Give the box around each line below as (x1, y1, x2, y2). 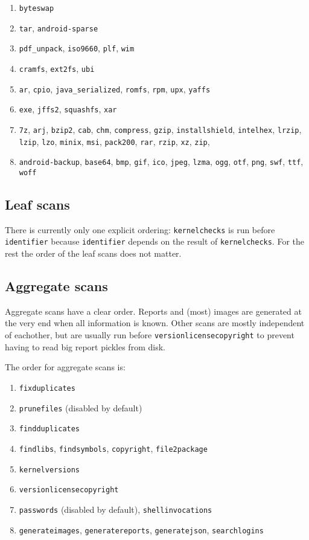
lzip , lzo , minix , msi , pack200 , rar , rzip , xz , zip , (19, 135, 210, 147)
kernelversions (19, 465, 80, 474)
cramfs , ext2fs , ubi (19, 62, 95, 74)
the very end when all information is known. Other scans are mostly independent (5, 317, 305, 329)
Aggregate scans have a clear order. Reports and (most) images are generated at (5, 304, 302, 317)
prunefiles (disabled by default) (19, 401, 142, 414)
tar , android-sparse (19, 21, 98, 34)
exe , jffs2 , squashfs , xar (19, 103, 117, 115)
